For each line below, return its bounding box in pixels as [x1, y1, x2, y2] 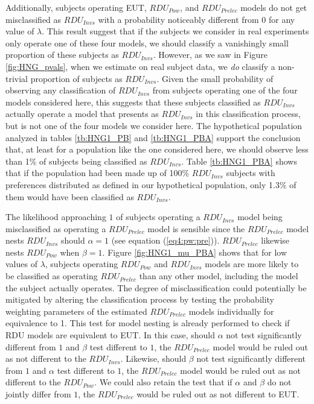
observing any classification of [5, 84, 116, 96]
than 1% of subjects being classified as [5, 154, 147, 167]
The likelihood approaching [5, 210, 106, 223]
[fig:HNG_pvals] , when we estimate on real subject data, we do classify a [5, 60, 275, 72]
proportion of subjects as [30, 72, 123, 84]
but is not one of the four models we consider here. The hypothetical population [5, 119, 303, 131]
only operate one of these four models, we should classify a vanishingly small [5, 36, 289, 49]
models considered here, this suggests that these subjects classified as [5, 95, 261, 108]
